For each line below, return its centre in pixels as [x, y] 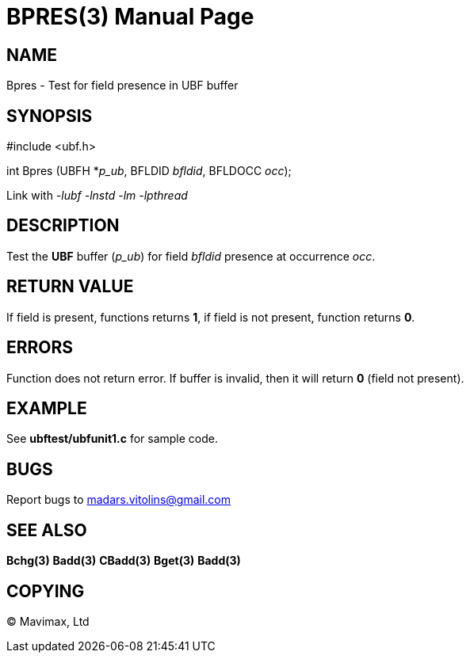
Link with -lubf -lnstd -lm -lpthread [97, 196]
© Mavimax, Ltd [48, 621]
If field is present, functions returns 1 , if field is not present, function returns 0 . [211, 317]
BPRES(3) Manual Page [130, 17]
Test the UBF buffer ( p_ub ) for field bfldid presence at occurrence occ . [191, 256]
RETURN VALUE [70, 287]
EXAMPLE [47, 408]
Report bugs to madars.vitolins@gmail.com [118, 500]
